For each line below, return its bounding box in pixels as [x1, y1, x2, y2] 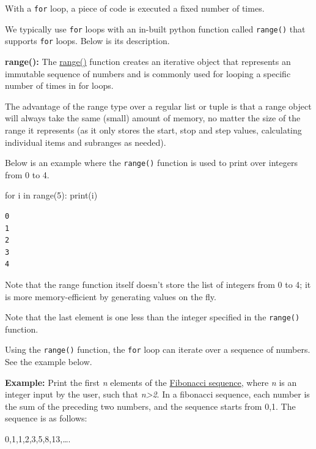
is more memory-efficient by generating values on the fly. [5, 290, 216, 303]
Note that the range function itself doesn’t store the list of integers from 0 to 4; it [5, 277, 311, 290]
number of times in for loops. [5, 79, 114, 92]
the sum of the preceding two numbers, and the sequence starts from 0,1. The [5, 399, 296, 412]
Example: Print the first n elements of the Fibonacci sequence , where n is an [5, 375, 297, 388]
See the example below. [5, 355, 92, 368]
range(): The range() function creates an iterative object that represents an [5, 55, 291, 67]
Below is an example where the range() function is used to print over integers [5, 156, 298, 169]
